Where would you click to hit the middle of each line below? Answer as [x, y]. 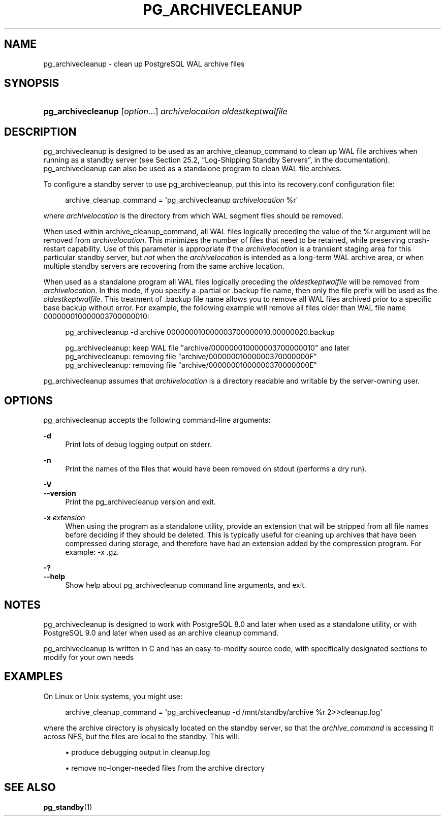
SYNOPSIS [32, 83]
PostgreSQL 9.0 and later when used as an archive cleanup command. [161, 633]
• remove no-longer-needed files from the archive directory [165, 768]
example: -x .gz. [92, 552]
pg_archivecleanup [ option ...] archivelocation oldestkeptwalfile [165, 112]
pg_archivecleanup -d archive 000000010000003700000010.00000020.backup [200, 332]
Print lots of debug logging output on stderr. [138, 445]
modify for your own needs [89, 657]
